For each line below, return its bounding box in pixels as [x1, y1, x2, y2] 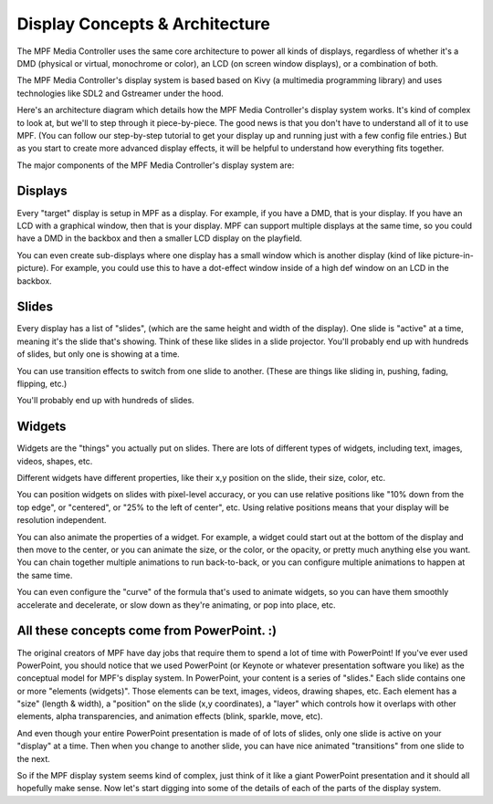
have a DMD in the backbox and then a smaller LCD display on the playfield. [16, 233, 303, 244]
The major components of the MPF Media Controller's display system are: [16, 160, 295, 171]
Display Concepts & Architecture [16, 14, 271, 34]
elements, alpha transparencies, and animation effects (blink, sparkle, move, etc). [16, 711, 323, 722]
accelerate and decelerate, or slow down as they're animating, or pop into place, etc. [16, 599, 337, 611]
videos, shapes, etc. [16, 455, 93, 466]
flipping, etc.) [16, 379, 68, 389]
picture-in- [433, 249, 474, 260]
